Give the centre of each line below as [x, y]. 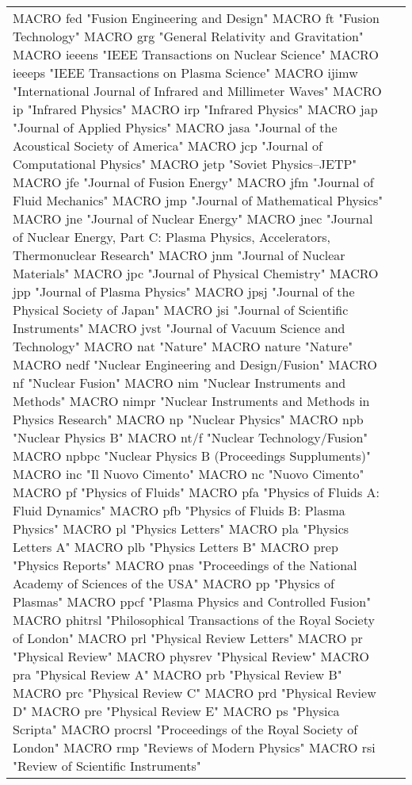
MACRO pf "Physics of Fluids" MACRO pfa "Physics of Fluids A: [196, 492]
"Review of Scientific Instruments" [107, 766]
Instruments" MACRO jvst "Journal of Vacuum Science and [179, 328]
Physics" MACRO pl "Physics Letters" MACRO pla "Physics [181, 528]
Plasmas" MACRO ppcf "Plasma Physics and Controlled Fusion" [192, 601]
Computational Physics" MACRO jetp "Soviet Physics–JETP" [185, 164]
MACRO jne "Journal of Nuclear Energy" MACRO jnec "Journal [193, 218]
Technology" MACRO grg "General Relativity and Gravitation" [188, 36]
